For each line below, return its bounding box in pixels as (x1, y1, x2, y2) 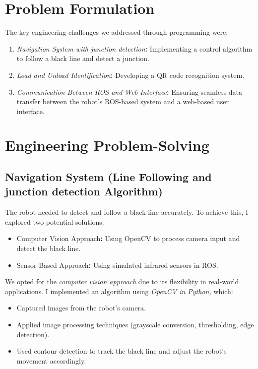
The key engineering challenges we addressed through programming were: (5, 27, 228, 37)
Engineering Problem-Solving (5, 135, 209, 155)
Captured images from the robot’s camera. (16, 303, 146, 313)
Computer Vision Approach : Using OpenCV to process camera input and (16, 233, 240, 244)
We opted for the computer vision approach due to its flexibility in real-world (5, 276, 239, 287)
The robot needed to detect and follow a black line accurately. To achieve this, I (5, 207, 249, 217)
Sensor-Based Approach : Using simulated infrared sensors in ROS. (16, 259, 218, 270)
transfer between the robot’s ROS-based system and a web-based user (16, 96, 229, 107)
